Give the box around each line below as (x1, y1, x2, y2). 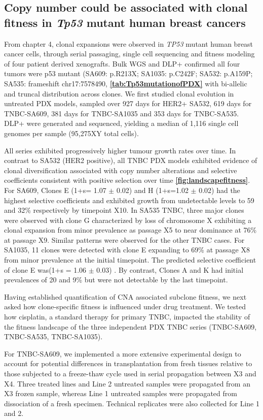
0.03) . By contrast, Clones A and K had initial (96, 264, 244, 275)
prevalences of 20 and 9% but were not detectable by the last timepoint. (4, 274, 228, 285)
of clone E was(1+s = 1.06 (4, 264, 87, 275)
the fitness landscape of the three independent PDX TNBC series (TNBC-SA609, (4, 321, 257, 332)
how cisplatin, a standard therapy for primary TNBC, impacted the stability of (4, 311, 250, 322)
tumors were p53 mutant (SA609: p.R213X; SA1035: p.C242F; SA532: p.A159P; (4, 68, 253, 79)
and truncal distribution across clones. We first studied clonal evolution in (4, 88, 234, 99)
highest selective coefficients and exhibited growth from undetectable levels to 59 (4, 195, 254, 205)
